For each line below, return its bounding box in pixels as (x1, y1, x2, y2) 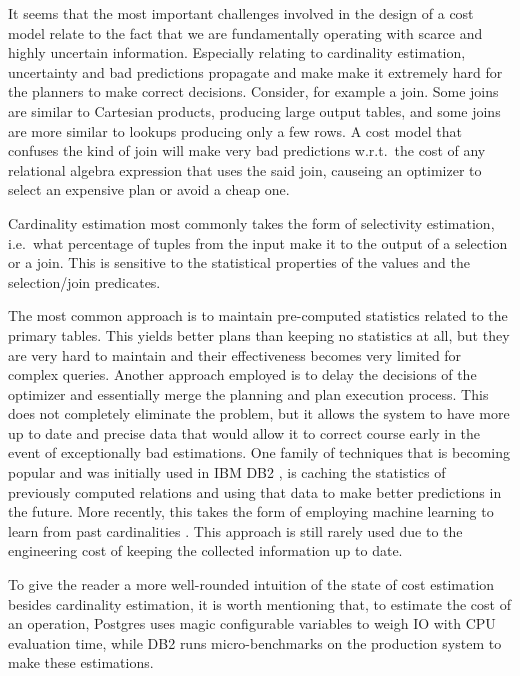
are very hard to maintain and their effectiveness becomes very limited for (8, 344, 462, 365)
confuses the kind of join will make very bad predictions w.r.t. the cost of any (8, 140, 486, 161)
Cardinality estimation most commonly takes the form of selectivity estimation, (8, 212, 495, 233)
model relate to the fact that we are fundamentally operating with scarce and (8, 22, 483, 43)
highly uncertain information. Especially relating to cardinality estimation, (8, 42, 466, 63)
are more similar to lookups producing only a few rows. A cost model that (8, 120, 462, 141)
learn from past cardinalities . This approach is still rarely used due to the (8, 520, 463, 541)
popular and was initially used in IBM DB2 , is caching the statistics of (8, 462, 446, 483)
